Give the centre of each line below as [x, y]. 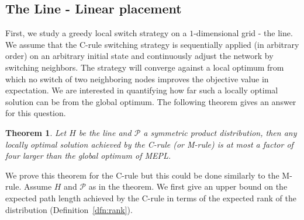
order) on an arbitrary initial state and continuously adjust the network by [139, 56]
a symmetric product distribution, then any [220, 132]
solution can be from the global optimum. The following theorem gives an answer [151, 101]
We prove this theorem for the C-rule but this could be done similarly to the [142, 175]
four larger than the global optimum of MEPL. [88, 156]
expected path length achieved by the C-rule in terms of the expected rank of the [151, 198]
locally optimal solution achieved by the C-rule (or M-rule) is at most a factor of [149, 144]
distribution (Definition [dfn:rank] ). [69, 209]
